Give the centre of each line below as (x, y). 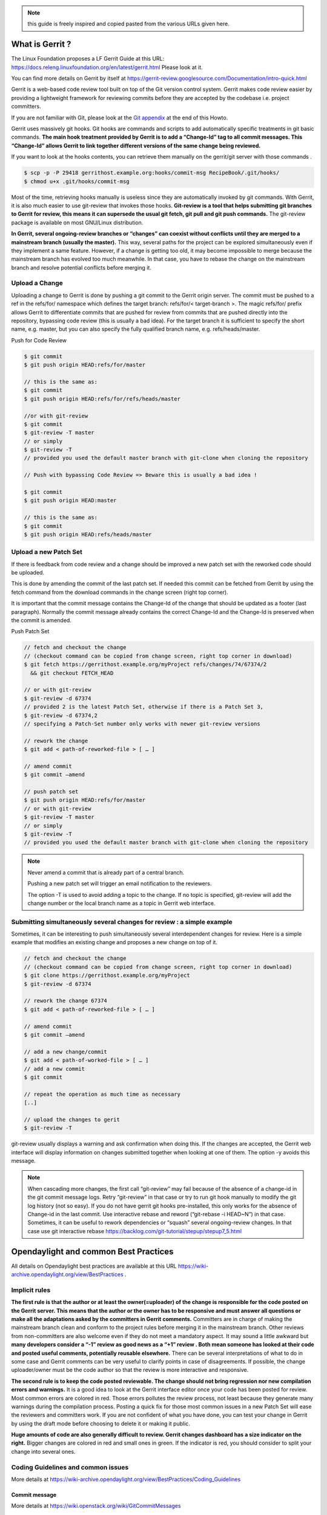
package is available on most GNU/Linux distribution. (77, 222)
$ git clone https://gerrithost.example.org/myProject (107, 975)
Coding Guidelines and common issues (70, 1467)
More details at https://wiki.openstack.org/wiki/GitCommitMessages (96, 1506)
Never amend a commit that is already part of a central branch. (106, 872)
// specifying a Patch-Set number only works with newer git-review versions (142, 724)
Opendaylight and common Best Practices (92, 1251)
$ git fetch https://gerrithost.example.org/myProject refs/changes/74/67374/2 (145, 664)
